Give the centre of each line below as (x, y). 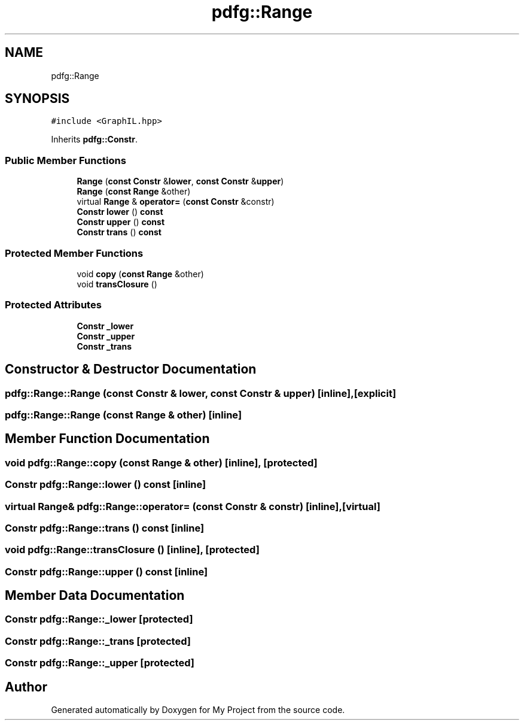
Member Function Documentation (107, 439)
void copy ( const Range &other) (140, 274)
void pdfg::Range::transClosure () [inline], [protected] (132, 550)
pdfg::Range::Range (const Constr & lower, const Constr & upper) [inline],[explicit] (201, 393)
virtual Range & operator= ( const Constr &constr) (176, 202)
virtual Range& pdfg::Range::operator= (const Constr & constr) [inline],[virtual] (193, 506)
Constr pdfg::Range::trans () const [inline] (105, 528)
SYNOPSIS (37, 99)
